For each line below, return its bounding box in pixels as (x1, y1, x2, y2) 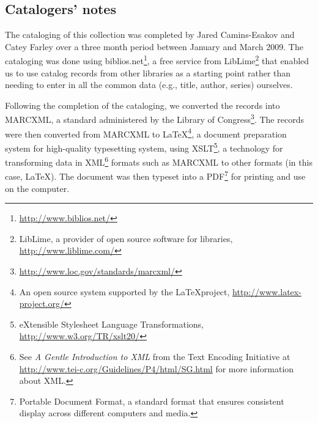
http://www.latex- (232, 285, 301, 298)
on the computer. (5, 182, 70, 194)
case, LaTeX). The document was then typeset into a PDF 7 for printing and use (5, 168, 306, 183)
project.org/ (19, 297, 65, 310)
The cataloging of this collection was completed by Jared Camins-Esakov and (5, 28, 295, 41)
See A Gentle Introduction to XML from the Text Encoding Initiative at (19, 350, 290, 363)
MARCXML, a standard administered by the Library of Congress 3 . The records (5, 111, 304, 126)
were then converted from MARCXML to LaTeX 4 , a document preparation (5, 125, 287, 140)
